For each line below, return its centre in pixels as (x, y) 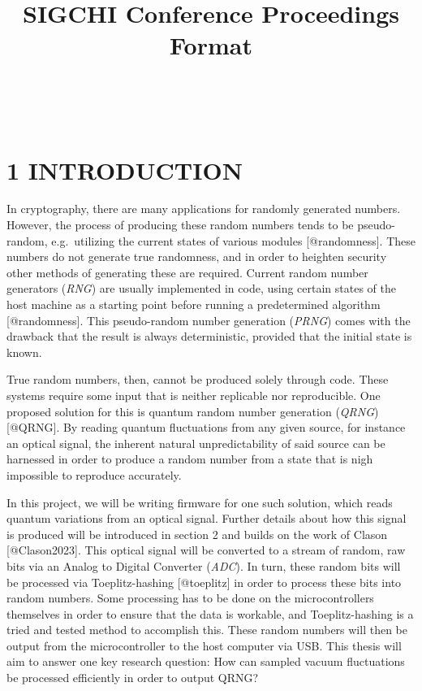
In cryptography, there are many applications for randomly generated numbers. (204, 209)
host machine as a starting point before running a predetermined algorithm (194, 304)
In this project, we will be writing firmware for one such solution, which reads (200, 502)
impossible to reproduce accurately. (94, 474)
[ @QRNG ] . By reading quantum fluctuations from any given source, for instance (206, 427)
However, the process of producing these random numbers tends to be (180, 225)
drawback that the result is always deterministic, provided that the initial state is (209, 336)
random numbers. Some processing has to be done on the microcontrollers (190, 598)
